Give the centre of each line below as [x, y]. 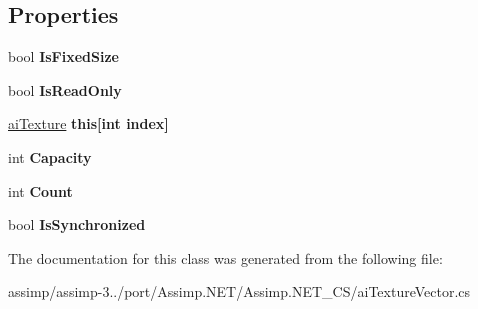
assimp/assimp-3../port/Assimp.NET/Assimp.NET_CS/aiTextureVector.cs [239, 291]
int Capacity [50, 156]
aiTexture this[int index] [88, 123]
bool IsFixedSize [63, 56]
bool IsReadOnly [65, 89]
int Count [40, 190]
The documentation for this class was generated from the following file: [225, 257]
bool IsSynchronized [77, 224]
